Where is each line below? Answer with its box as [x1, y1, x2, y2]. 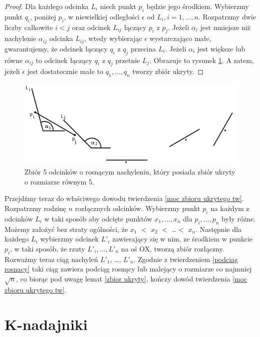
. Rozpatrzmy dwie [198, 11, 256, 21]
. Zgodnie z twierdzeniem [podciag [133, 253, 238, 264]
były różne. [221, 213, 256, 223]
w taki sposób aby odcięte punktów [44, 213, 152, 223]
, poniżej [30, 11, 56, 21]
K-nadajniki [4, 314, 88, 334]
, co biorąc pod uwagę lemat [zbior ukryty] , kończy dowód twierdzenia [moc [16, 273, 248, 283]
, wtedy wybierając [84, 33, 142, 43]
